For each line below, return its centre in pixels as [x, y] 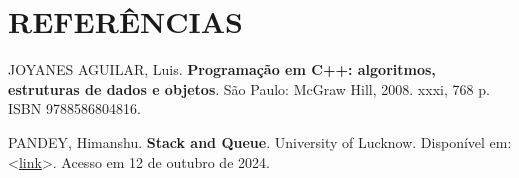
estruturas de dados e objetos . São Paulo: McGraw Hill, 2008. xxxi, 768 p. [249, 88]
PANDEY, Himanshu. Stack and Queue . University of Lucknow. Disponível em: [260, 141]
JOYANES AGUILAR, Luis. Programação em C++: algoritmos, [222, 69]
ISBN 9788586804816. [74, 108]
